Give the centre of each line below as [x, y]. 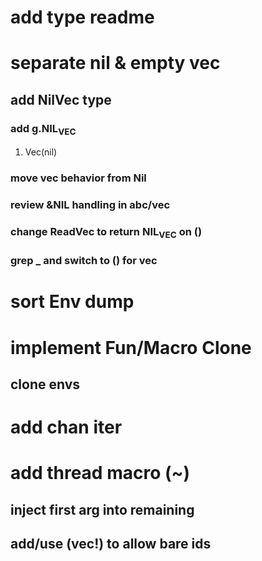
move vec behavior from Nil [78, 178]
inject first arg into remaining [102, 509]
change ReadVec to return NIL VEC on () [106, 233]
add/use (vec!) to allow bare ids [111, 544]
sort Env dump [72, 302]
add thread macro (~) [100, 473]
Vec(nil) [41, 152]
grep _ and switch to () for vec [84, 261]
